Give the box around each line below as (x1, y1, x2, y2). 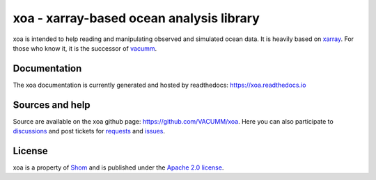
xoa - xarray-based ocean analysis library (13, 10, 260, 26)
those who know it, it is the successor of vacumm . (13, 44, 157, 52)
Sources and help (13, 99, 91, 111)
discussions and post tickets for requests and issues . (13, 127, 166, 136)
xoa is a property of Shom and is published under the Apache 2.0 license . (13, 163, 224, 172)
